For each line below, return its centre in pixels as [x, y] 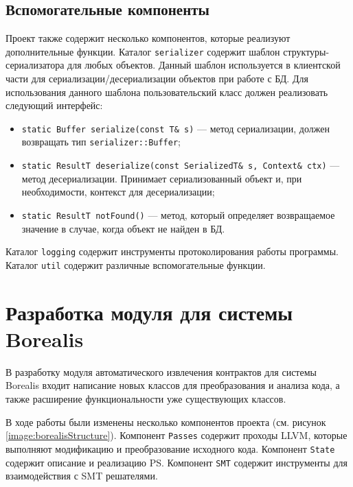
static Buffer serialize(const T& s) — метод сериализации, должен [175, 128]
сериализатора [35, 65]
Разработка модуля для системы [149, 312]
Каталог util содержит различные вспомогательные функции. [136, 264]
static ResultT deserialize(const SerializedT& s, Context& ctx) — [181, 165]
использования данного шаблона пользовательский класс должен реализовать [167, 92]
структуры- [306, 51]
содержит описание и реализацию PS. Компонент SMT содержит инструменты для [176, 462]
